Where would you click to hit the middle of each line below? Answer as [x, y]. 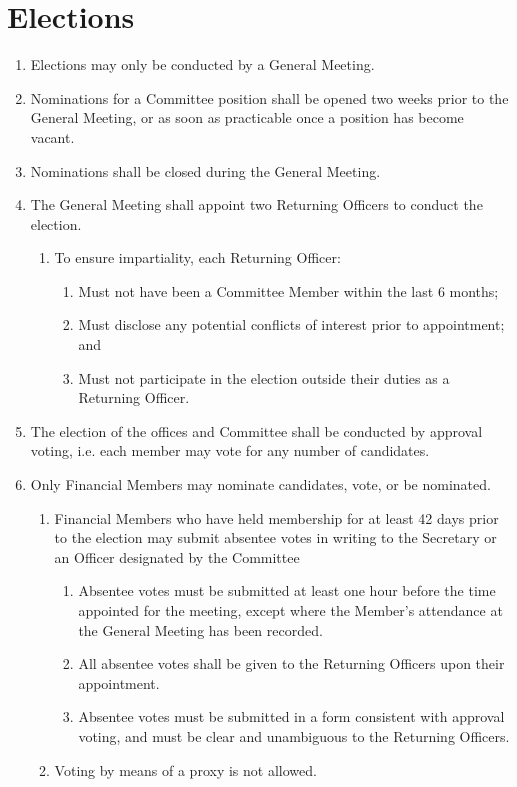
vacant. [52, 136]
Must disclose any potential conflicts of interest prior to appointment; [291, 324]
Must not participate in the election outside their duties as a [264, 377]
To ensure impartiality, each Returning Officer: [197, 257]
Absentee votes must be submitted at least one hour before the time [287, 590]
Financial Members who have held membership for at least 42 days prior [276, 517]
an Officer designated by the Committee [177, 556]
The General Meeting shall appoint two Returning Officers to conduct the [256, 204]
